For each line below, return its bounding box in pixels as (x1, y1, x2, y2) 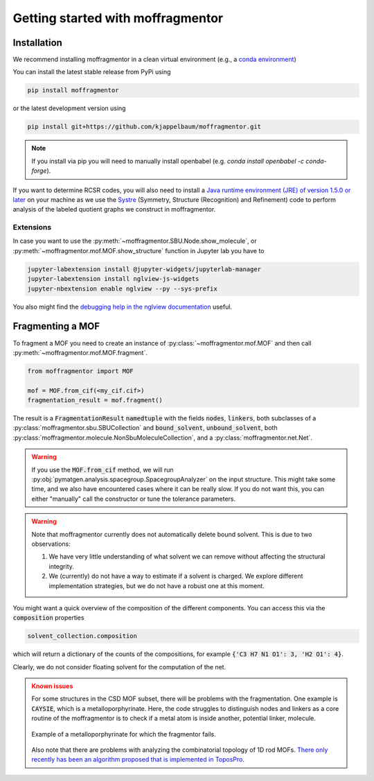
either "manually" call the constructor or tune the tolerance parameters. (31, 495, 236, 503)
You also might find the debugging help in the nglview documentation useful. (12, 302, 232, 311)
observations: (31, 540, 71, 548)
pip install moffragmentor (27, 87, 119, 94)
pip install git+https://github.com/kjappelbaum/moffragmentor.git (27, 123, 262, 131)
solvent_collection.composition (27, 632, 138, 640)
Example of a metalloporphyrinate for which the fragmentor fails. (31, 730, 216, 738)
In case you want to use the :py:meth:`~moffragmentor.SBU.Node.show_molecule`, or (12, 237, 257, 246)
